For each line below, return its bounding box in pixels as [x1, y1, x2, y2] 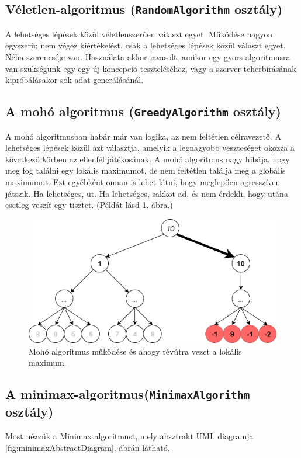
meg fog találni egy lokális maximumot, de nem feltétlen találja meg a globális [5, 164, 286, 176]
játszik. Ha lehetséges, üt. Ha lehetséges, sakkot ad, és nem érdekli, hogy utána [5, 187, 288, 199]
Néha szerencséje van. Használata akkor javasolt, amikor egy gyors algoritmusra [5, 50, 290, 63]
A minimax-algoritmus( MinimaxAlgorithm [5, 385, 250, 403]
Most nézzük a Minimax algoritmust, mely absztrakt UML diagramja [5, 430, 254, 442]
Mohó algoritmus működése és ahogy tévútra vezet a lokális [29, 345, 242, 357]
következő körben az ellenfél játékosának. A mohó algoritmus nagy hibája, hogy [5, 152, 290, 165]
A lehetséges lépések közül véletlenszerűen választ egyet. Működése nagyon [5, 27, 272, 40]
